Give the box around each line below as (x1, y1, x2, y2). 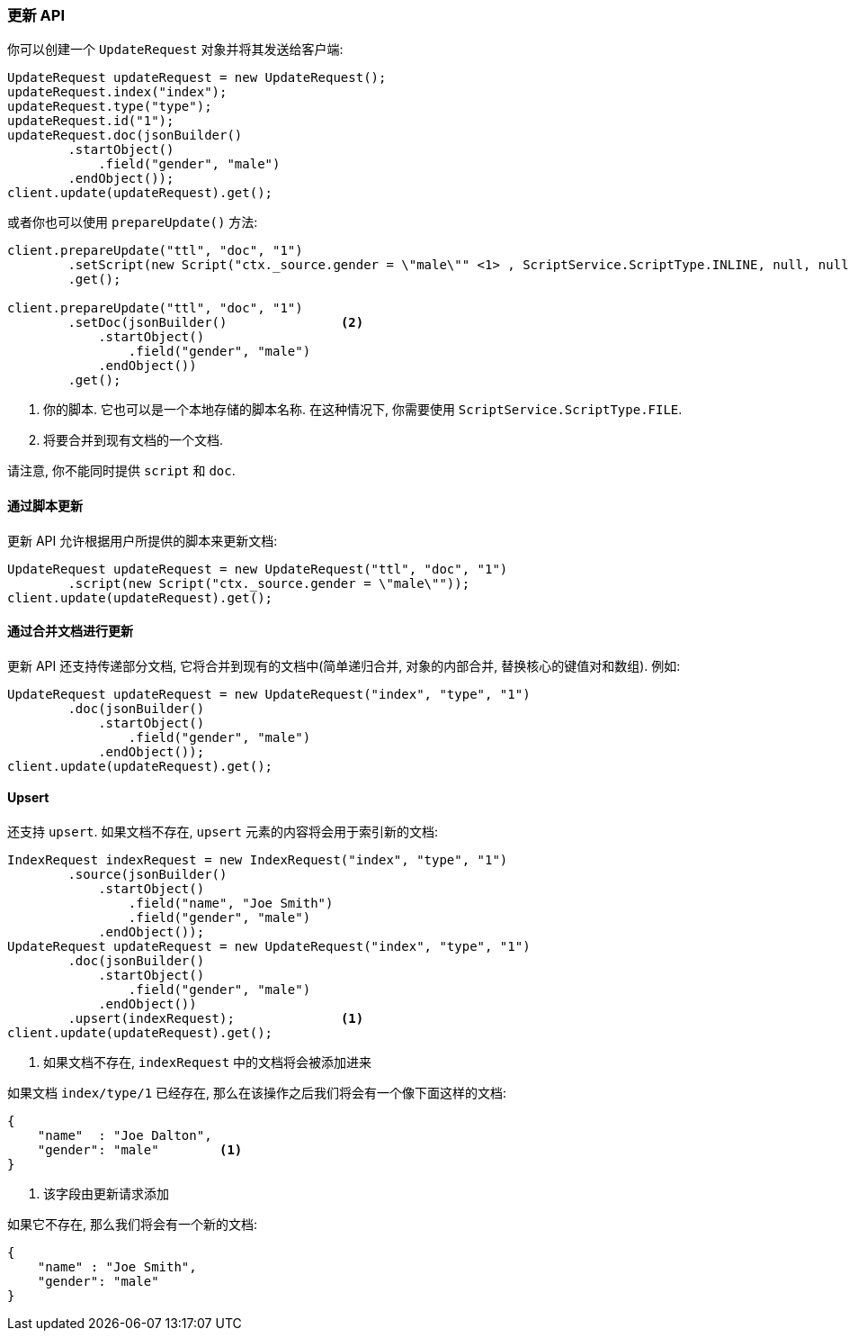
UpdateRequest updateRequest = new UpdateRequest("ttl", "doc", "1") (7, 561, 508, 576)
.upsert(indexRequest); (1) (67, 1011, 364, 1026)
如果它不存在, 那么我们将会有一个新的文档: (7, 1216, 258, 1233)
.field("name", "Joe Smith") (128, 896, 334, 911)
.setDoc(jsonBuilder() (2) (67, 315, 364, 330)
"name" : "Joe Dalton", (37, 1128, 212, 1144)
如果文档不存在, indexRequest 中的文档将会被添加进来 (43, 1054, 372, 1071)
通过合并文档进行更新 (7, 623, 133, 639)
